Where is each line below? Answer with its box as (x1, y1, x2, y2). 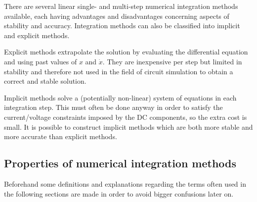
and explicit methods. (4, 30, 70, 40)
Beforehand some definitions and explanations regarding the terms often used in (4, 178, 246, 189)
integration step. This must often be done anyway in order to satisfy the (4, 102, 223, 112)
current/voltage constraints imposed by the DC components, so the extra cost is (4, 111, 247, 122)
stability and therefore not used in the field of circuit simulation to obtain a (4, 66, 233, 76)
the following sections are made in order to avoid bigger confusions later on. (4, 188, 234, 199)
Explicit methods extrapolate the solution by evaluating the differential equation (4, 47, 248, 57)
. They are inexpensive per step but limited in (102, 56, 242, 66)
